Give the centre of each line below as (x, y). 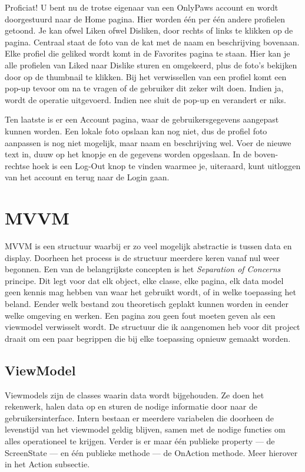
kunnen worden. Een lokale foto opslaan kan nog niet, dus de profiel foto (136, 131)
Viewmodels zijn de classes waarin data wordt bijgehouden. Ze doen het (135, 395)
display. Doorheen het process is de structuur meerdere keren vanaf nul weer (142, 257)
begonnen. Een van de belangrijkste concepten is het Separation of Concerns (143, 269)
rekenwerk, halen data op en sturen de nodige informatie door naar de (131, 406)
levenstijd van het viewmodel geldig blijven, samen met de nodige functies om (145, 429)
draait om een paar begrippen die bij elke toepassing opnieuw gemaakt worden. (148, 338)
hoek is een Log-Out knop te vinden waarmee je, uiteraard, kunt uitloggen (166, 165)
